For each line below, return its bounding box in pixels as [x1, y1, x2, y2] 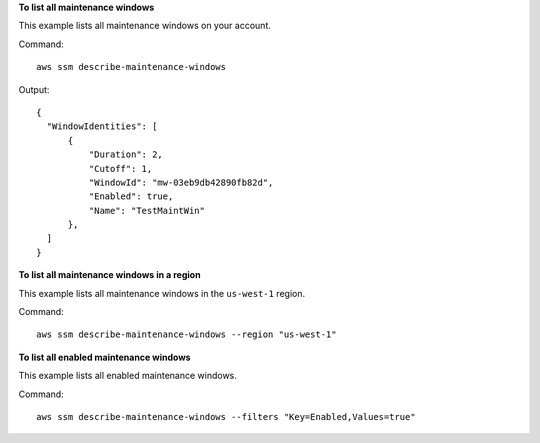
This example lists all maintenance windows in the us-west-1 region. [18, 287, 305, 299]
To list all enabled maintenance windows [18, 351, 191, 363]
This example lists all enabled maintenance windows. [18, 370, 237, 382]
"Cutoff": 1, [88, 163, 153, 174]
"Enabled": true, [88, 191, 174, 202]
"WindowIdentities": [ [46, 121, 158, 132]
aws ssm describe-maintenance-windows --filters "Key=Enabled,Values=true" [36, 411, 416, 422]
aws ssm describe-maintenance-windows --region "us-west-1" [36, 329, 337, 340]
